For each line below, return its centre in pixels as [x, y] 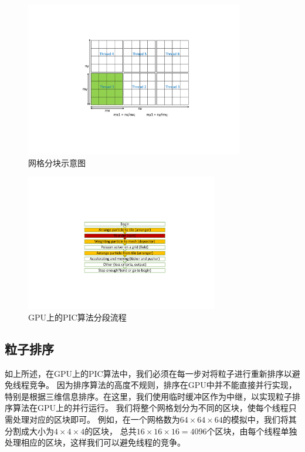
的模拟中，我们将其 [260, 419]
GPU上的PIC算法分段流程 [77, 317]
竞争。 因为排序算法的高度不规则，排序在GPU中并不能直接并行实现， [163, 385]
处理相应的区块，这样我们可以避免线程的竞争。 [95, 442]
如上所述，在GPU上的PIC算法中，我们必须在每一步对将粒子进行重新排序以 [148, 373]
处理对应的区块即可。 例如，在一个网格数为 [96, 419]
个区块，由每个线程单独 [252, 431]
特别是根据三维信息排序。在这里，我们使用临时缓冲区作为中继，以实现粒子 [148, 396]
